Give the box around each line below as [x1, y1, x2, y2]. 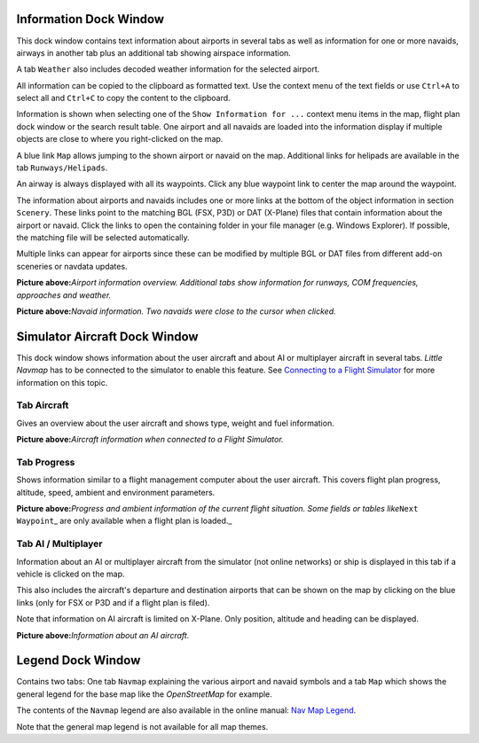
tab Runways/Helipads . [16, 162, 108, 173]
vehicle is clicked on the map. [16, 568, 125, 579]
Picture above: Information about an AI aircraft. [16, 630, 190, 640]
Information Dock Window [16, 12, 164, 27]
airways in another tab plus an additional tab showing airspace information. [16, 47, 292, 58]
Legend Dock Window [16, 653, 141, 669]
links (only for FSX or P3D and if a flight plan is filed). [16, 597, 210, 607]
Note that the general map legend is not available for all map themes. [16, 721, 269, 731]
